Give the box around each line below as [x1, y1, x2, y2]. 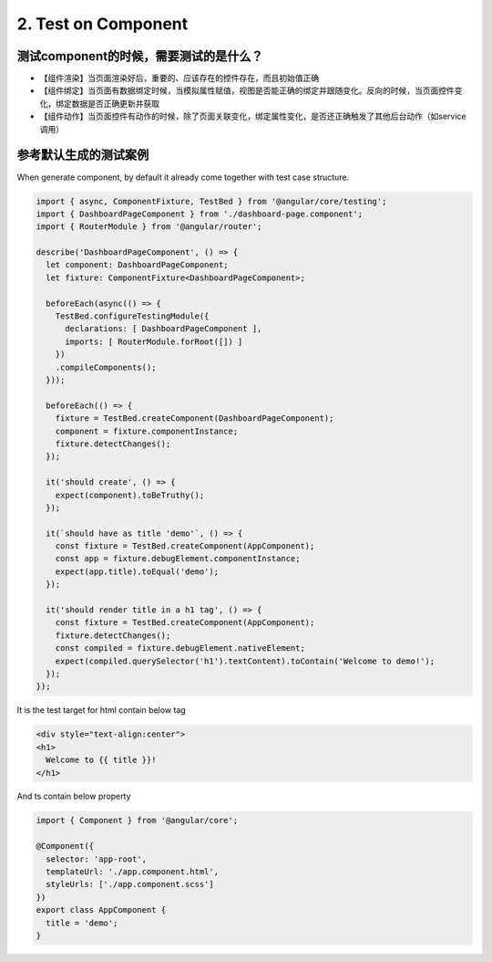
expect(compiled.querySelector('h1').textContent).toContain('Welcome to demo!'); [55, 655, 436, 666]
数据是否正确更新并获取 [71, 98, 159, 109]
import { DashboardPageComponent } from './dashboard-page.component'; [36, 208, 364, 219]
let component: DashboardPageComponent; [46, 260, 229, 270]
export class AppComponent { [36, 904, 167, 915]
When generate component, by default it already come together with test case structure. [16, 172, 350, 183]
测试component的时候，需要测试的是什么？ [16, 48, 263, 64]
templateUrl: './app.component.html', [46, 867, 219, 877]
